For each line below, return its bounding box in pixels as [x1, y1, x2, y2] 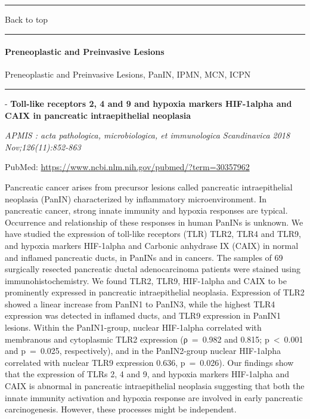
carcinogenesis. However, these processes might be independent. [5, 403, 237, 415]
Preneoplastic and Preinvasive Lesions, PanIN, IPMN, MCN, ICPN [5, 68, 251, 81]
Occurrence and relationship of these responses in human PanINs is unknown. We [5, 215, 303, 228]
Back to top [5, 13, 48, 25]
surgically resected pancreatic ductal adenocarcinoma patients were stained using [5, 263, 301, 275]
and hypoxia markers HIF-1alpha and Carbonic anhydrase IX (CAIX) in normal [5, 239, 299, 251]
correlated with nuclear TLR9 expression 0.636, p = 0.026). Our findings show [5, 356, 294, 368]
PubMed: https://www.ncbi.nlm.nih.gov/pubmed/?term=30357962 [5, 161, 250, 173]
